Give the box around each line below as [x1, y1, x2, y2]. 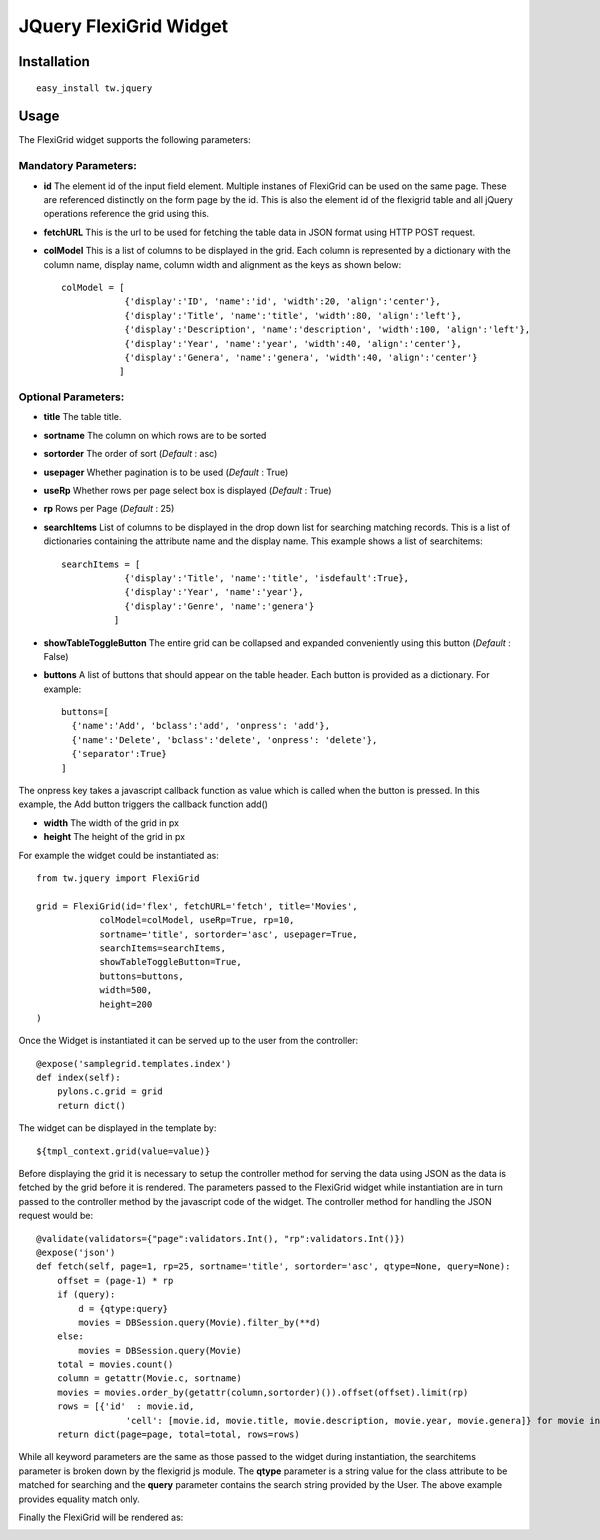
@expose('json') [36, 1246, 116, 1258]
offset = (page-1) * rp [56, 1275, 174, 1286]
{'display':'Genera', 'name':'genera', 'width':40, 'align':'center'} [124, 351, 478, 363]
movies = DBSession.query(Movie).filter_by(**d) [78, 1316, 322, 1328]
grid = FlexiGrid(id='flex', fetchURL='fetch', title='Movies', [36, 900, 359, 912]
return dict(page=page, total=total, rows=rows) [56, 1429, 300, 1440]
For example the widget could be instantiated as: [18, 849, 219, 861]
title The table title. [43, 411, 122, 423]
